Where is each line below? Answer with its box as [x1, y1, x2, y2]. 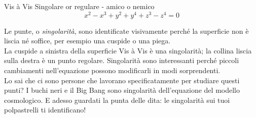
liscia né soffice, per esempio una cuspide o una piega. [4, 35, 171, 46]
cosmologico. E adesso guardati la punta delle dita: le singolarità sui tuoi [4, 94, 230, 105]
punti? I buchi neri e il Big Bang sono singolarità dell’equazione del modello [4, 85, 240, 95]
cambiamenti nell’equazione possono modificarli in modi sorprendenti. [4, 65, 221, 76]
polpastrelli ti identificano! [4, 104, 86, 115]
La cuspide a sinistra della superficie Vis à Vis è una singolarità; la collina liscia [4, 45, 252, 55]
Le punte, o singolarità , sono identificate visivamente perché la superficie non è [4, 25, 249, 36]
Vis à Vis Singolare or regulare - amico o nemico [4, 1, 155, 11]
